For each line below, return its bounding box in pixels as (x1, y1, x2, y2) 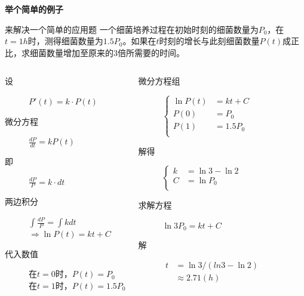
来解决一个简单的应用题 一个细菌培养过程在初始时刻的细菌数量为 (5, 23, 259, 35)
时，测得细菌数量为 (27, 35, 103, 47)
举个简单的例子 (5, 3, 63, 15)
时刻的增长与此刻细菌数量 (159, 35, 260, 47)
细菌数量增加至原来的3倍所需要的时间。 (29, 46, 185, 58)
